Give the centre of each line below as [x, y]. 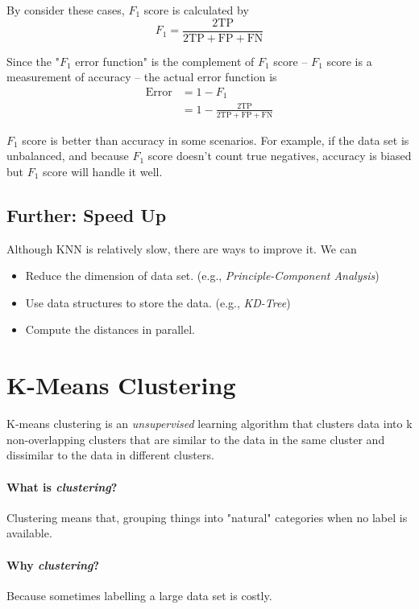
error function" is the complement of [165, 61]
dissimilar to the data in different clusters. [110, 455]
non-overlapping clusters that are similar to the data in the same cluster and [196, 439]
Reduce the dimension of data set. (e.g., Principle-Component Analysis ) [202, 276]
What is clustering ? [62, 486]
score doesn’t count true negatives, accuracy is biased [280, 156]
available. [29, 533]
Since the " [33, 61]
